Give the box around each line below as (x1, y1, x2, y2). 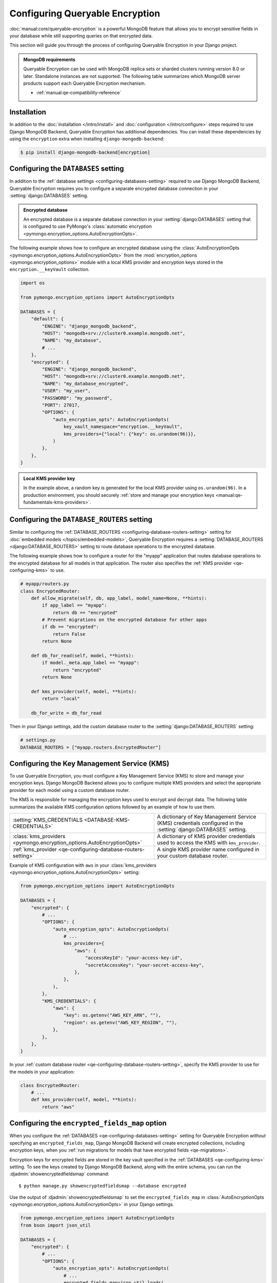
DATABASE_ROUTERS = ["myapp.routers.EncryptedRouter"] (20, 744, 161, 750)
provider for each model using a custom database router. (9, 787, 130, 793)
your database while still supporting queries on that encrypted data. (9, 32, 153, 38)
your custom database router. (157, 852, 228, 859)
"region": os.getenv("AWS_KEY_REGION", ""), (63, 1019, 177, 1025)
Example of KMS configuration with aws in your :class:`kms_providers (9, 862, 156, 868)
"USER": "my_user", (42, 388, 91, 394)
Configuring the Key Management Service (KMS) (9, 759, 169, 768)
